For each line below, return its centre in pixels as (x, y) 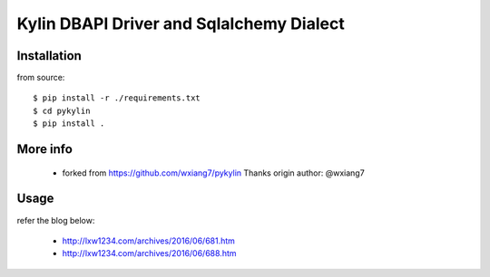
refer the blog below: (56, 220)
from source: (41, 78)
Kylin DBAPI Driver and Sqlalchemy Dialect (181, 24)
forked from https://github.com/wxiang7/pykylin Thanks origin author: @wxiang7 (213, 173)
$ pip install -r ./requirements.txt (117, 98)
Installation (49, 56)
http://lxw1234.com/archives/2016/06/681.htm (149, 241)
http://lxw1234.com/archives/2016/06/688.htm (149, 253)
